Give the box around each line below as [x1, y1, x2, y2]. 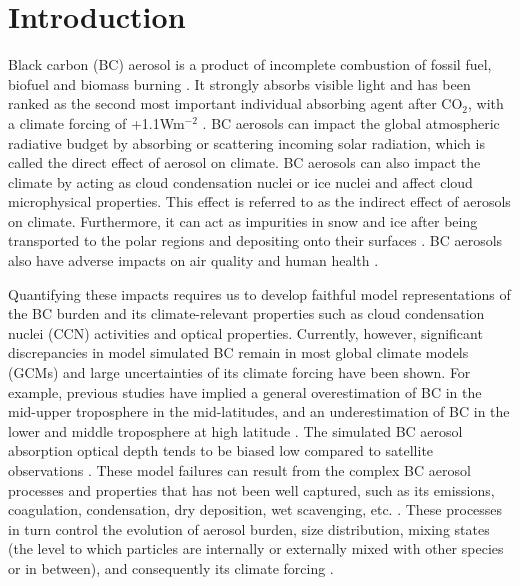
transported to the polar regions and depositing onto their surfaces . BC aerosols [8, 230, 503, 251]
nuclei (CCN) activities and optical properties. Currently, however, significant [8, 322, 483, 343]
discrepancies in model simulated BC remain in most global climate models [8, 342, 469, 363]
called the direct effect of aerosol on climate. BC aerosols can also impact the [8, 152, 481, 173]
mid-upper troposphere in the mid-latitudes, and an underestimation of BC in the [8, 401, 510, 422]
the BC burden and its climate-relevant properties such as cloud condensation [8, 303, 485, 324]
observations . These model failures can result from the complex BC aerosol [8, 460, 471, 480]
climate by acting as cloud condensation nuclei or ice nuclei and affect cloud [8, 171, 473, 192]
